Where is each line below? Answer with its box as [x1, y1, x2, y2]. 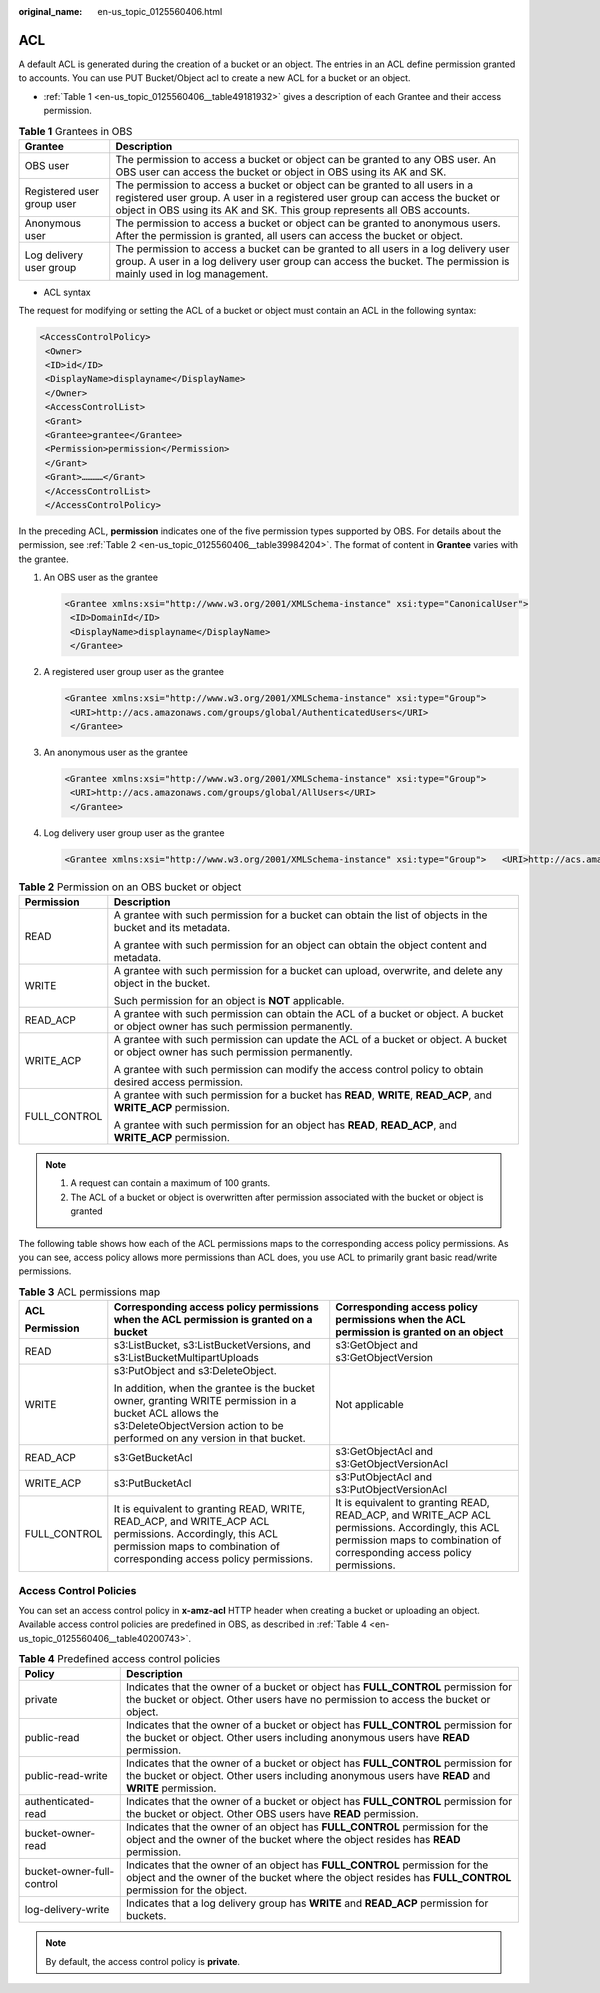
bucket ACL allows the [113, 1406, 219, 1420]
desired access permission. [113, 1075, 244, 1089]
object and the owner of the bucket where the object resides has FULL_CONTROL [125, 1871, 512, 1885]
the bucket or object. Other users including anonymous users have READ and [125, 1769, 491, 1783]
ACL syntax [43, 286, 91, 298]
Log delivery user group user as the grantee [43, 826, 225, 839]
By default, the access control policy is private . [45, 1955, 240, 1967]
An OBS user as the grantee [43, 571, 159, 584]
